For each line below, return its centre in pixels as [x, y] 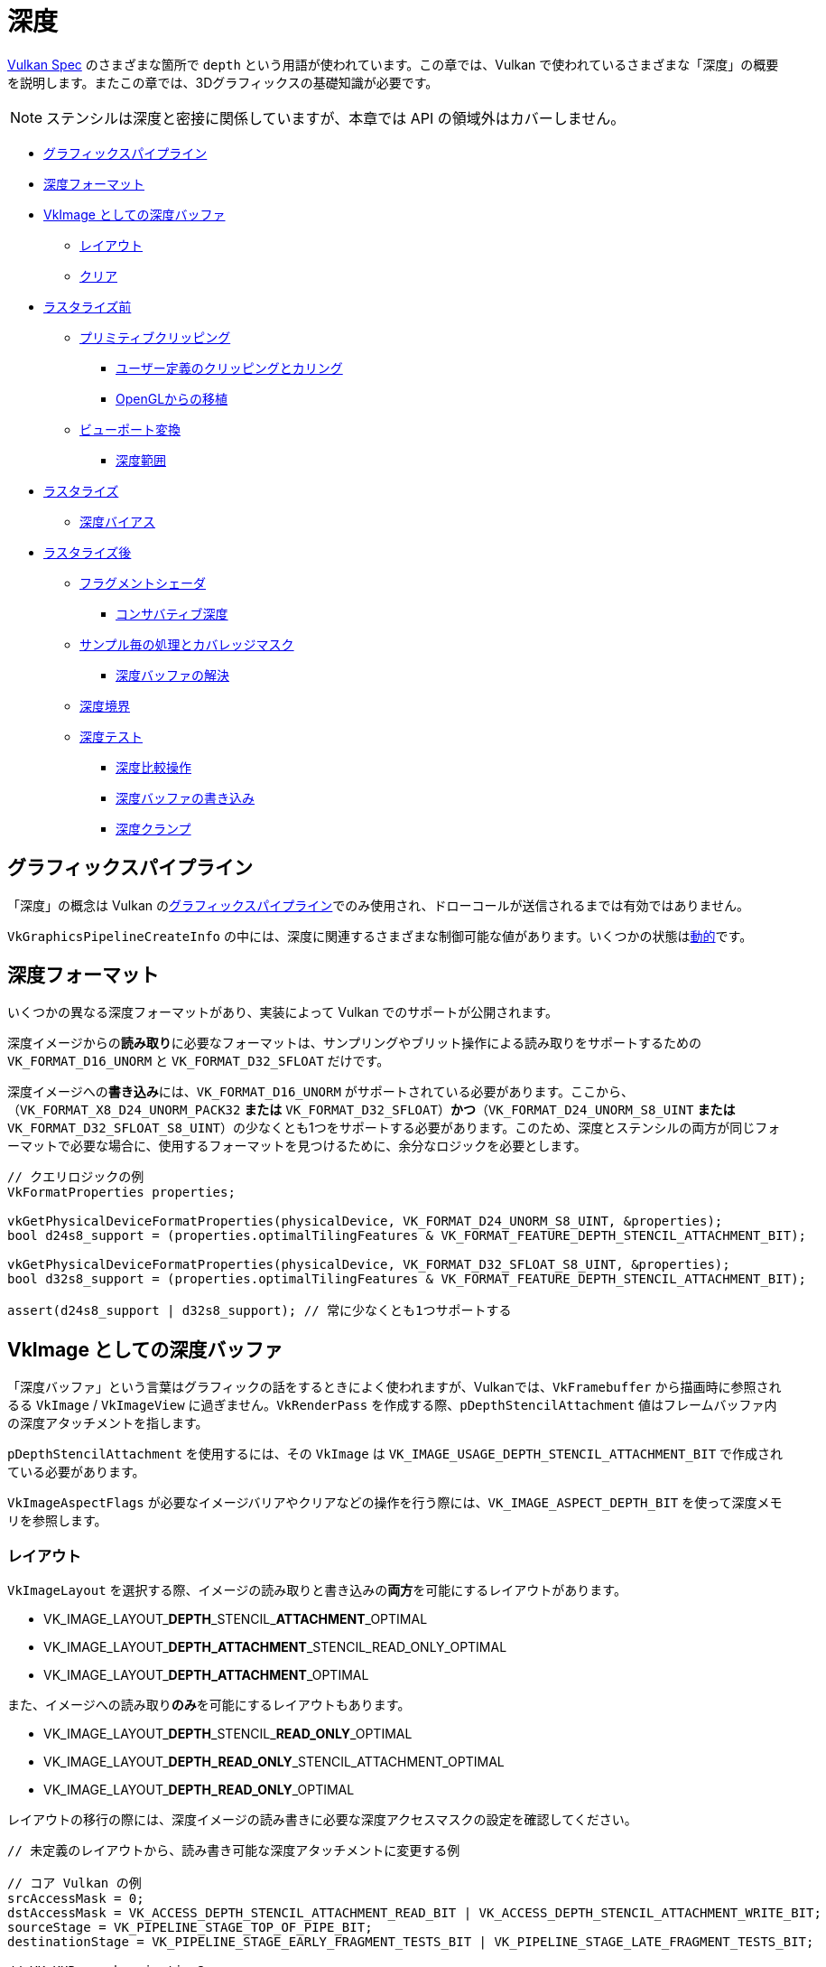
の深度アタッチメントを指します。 [108, 1423]
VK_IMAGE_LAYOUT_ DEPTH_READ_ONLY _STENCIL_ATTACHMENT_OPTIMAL [274, 1762]
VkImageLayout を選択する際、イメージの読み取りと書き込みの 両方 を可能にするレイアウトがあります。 [317, 1590]
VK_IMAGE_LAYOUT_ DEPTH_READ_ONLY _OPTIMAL [199, 1790]
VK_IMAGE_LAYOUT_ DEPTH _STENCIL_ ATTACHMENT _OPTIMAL [236, 1619]
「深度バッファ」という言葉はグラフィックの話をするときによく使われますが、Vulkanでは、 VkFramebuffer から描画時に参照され [394, 1387]
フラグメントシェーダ [143, 583]
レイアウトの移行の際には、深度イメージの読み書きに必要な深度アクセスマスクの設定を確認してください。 [322, 1820]
